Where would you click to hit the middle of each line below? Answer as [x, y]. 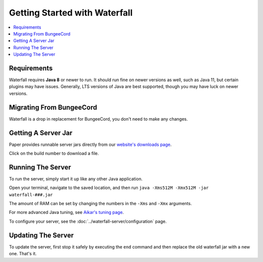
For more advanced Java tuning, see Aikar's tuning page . [66, 212]
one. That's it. [23, 254]
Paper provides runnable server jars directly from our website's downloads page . [90, 144]
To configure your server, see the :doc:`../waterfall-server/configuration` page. [88, 221]
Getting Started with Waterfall [71, 13]
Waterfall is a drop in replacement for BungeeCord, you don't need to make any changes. [98, 119]
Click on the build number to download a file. [54, 153]
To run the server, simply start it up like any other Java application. [76, 179]
